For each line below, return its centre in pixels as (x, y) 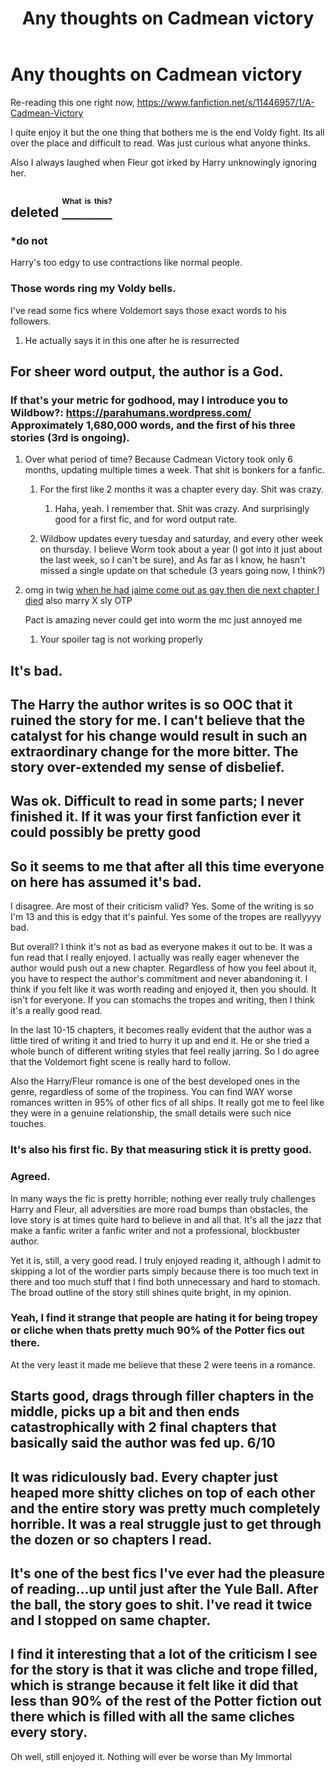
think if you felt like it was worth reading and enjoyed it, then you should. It (163, 989)
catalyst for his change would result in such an (159, 736)
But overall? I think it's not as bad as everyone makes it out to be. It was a (161, 947)
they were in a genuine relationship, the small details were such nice (151, 1113)
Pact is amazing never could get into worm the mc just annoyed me (163, 620)
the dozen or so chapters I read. (111, 1539)
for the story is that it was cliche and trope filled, (164, 1670)
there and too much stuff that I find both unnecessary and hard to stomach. (165, 1281)
